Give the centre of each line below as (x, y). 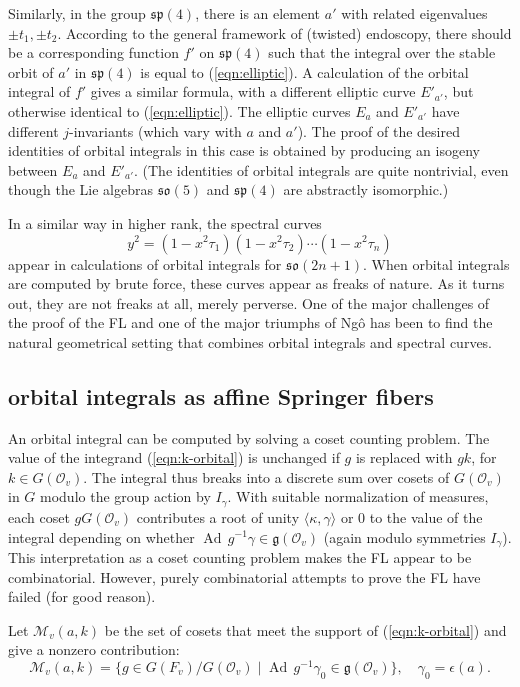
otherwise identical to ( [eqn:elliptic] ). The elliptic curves (179, 110)
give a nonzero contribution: (94, 649)
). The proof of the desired (378, 130)
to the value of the (426, 516)
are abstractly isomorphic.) (366, 189)
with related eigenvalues (414, 13)
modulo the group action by (125, 496)
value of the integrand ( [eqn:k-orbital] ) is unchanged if (174, 457)
